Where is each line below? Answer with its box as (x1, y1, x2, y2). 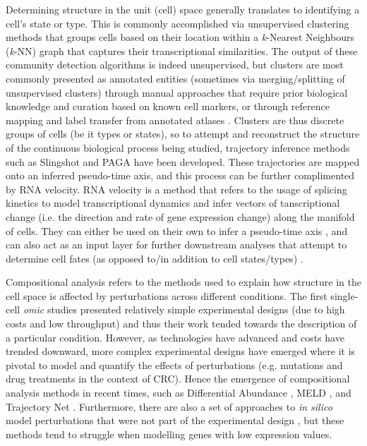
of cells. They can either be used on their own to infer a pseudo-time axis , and (6, 223, 348, 238)
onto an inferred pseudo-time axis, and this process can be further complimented (6, 168, 355, 183)
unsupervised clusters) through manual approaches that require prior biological (6, 85, 348, 100)
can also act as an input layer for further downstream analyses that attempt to (6, 237, 347, 252)
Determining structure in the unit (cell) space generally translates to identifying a (6, 2, 360, 16)
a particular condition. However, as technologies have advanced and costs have (6, 330, 344, 344)
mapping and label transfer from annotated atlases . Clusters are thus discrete (6, 112, 344, 127)
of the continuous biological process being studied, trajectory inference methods (6, 140, 350, 155)
